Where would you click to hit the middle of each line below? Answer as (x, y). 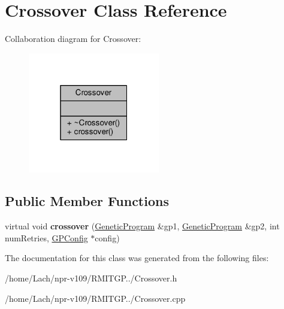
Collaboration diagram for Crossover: (73, 39)
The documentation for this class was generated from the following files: (137, 258)
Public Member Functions (87, 201)
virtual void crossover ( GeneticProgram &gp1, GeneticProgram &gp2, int (142, 226)
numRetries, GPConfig (46, 237)
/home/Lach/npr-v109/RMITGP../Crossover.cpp (95, 298)
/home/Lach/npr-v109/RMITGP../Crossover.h (91, 278)
